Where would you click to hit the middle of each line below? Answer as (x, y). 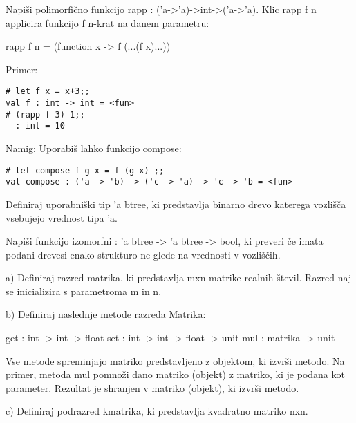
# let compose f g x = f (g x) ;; (85, 170)
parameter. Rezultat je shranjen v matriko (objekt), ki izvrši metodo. (152, 387)
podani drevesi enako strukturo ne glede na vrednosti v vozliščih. (143, 254)
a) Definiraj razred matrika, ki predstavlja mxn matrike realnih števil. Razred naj (179, 278)
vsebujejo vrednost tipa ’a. (62, 217)
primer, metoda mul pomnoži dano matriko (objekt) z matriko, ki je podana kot (175, 374)
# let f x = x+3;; (48, 92)
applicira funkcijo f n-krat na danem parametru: (107, 22)
